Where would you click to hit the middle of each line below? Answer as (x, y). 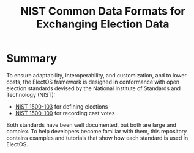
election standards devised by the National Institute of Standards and (94, 88)
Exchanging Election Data (103, 24)
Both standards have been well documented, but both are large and (91, 125)
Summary (32, 59)
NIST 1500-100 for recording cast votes (65, 113)
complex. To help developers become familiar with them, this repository (97, 131)
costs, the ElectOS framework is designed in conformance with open (93, 82)
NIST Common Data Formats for (103, 11)
